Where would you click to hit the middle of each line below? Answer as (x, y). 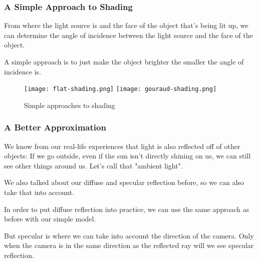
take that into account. (39, 192)
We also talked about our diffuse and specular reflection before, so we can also (124, 182)
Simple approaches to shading (70, 105)
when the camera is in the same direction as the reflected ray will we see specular (129, 245)
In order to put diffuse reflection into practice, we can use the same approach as (127, 209)
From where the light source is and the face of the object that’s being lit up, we (126, 25)
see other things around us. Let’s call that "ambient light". (93, 165)
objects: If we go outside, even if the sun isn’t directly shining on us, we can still (127, 156)
